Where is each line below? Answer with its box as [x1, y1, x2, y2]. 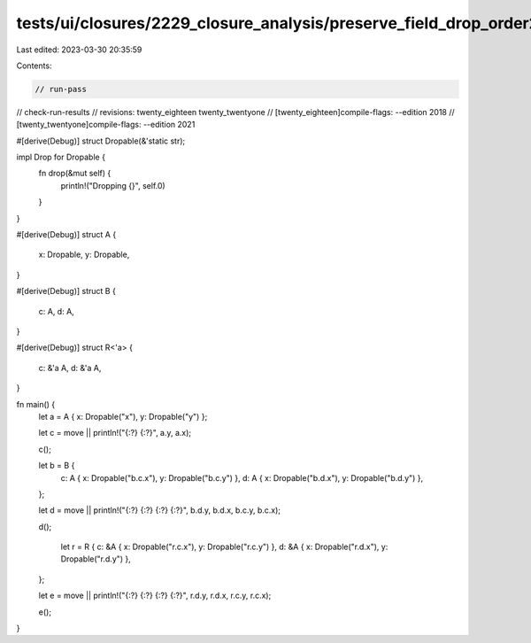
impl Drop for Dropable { [16, 151, 106, 163]
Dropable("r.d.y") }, [60, 554, 132, 564]
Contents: [16, 60, 52, 71]
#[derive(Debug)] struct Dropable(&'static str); [16, 136, 186, 146]
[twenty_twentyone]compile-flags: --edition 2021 [16, 120, 196, 130]
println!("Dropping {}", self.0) [60, 180, 165, 190]
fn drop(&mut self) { [38, 168, 112, 179]
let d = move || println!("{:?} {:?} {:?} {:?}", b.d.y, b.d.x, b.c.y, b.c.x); [38, 505, 281, 515]
